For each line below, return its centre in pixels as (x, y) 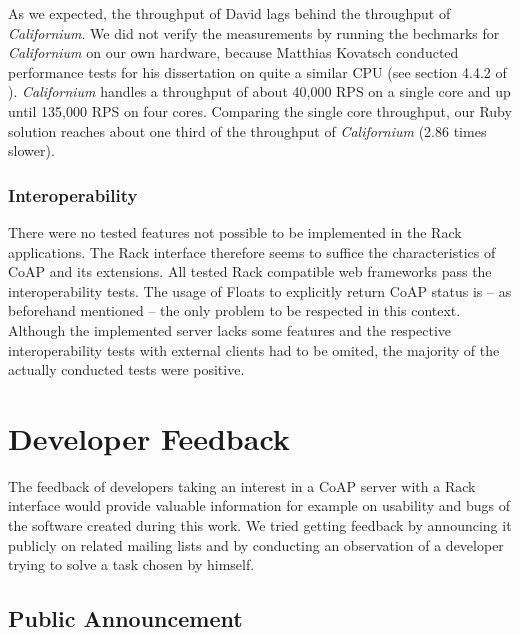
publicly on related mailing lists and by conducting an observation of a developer (256, 544)
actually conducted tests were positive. (126, 369)
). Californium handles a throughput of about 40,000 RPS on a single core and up (259, 91)
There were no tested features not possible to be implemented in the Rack (235, 231)
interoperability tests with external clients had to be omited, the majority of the (254, 349)
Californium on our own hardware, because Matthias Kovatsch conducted (233, 52)
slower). (31, 150)
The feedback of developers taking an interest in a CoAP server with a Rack (242, 485)
